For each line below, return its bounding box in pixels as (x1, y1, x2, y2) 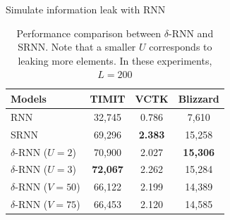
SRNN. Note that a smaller (18, 39, 136, 54)
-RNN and (168, 25, 214, 40)
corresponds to (149, 39, 212, 54)
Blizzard (178, 91, 219, 105)
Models (11, 91, 47, 105)
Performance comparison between (16, 25, 162, 40)
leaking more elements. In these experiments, (18, 53, 212, 67)
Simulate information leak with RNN (6, 2, 166, 16)
